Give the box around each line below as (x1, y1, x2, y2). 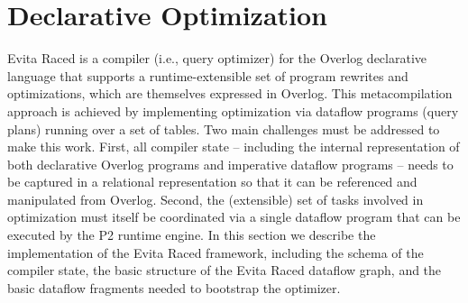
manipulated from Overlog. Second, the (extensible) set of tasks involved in (7, 189, 424, 208)
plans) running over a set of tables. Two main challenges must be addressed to (7, 119, 440, 138)
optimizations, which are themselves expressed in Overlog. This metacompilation (7, 84, 453, 103)
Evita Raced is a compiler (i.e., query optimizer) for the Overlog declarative (7, 49, 427, 68)
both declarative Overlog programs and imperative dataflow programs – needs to (7, 154, 454, 173)
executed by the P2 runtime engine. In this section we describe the (7, 225, 376, 244)
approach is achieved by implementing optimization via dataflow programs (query (7, 101, 459, 120)
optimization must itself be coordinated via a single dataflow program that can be (7, 207, 461, 226)
